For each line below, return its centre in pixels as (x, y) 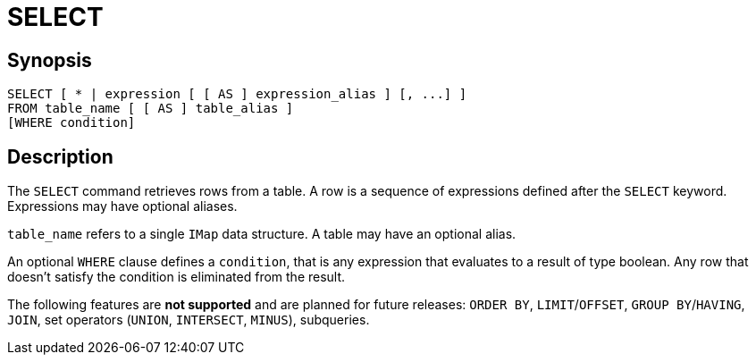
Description (60, 156)
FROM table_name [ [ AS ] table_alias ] (151, 109)
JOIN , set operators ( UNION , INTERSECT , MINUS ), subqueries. (189, 320)
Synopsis (50, 60)
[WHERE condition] (71, 123)
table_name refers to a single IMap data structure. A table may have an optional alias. (262, 234)
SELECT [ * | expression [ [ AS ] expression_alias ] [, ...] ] (237, 94)
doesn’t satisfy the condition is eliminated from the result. (176, 277)
